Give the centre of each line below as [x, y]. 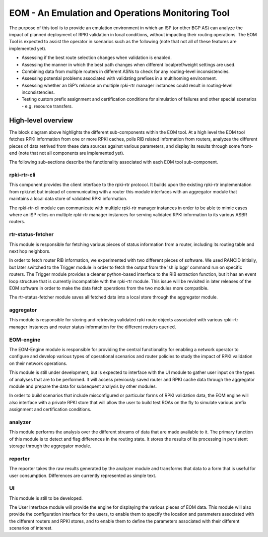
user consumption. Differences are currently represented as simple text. [83, 476]
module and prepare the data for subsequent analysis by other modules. [83, 386]
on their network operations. [38, 363]
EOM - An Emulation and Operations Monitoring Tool [119, 13]
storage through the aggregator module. [50, 446]
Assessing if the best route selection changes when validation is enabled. [97, 58]
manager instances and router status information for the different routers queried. [93, 327]
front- [247, 146]
